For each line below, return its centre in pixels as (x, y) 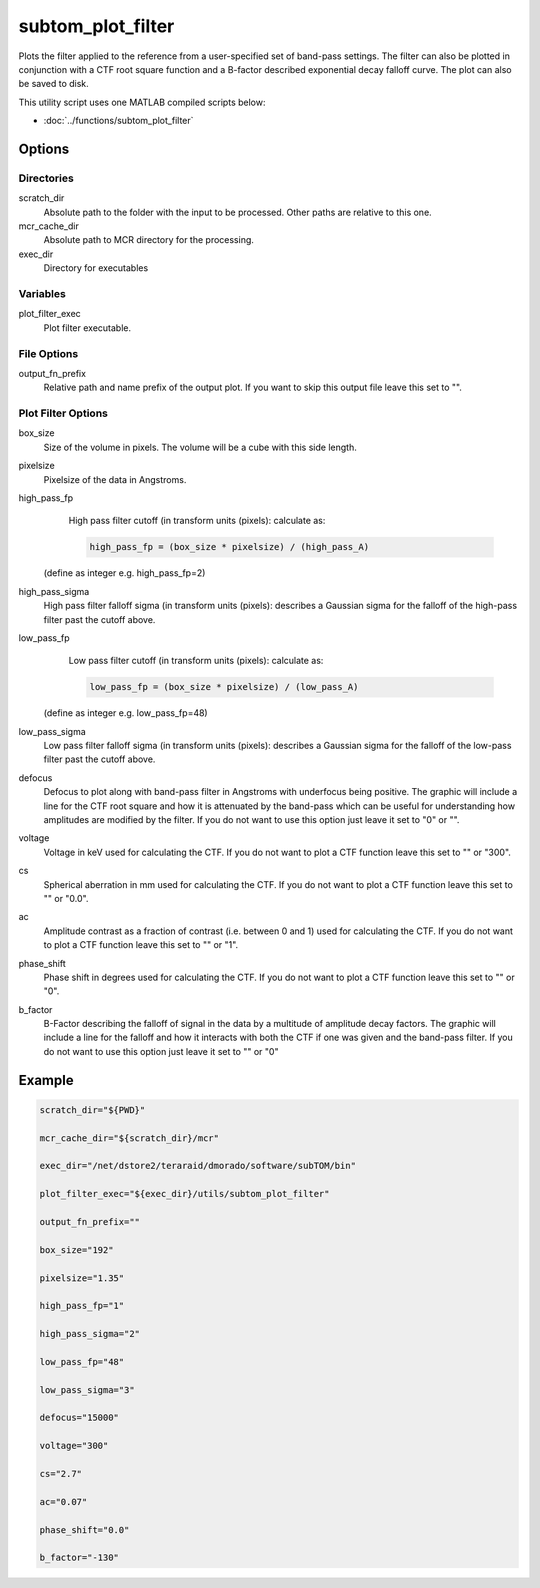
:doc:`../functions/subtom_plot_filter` (118, 121)
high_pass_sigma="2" (89, 1334)
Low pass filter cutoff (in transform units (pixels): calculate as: (196, 661)
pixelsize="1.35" (82, 1278)
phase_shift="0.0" (84, 1529)
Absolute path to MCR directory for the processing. (149, 240)
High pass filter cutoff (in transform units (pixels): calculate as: (197, 521)
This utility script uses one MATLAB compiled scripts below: (142, 102)
